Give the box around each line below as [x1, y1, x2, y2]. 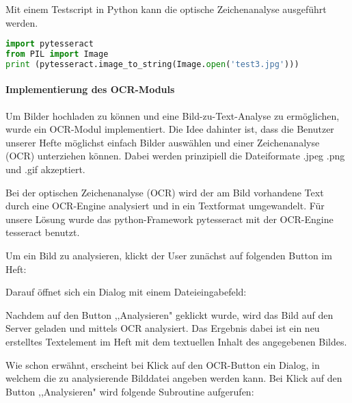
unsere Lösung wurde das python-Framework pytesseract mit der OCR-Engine [5, 211, 334, 226]
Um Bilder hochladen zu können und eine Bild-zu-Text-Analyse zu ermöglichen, [5, 108, 340, 122]
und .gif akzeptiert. [5, 161, 85, 176]
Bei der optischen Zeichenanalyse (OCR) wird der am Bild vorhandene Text [5, 185, 324, 199]
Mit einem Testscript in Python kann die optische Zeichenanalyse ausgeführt [5, 2, 327, 16]
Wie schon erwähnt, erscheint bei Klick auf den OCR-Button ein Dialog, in [5, 357, 320, 372]
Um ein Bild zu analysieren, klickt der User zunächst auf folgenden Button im [5, 248, 332, 262]
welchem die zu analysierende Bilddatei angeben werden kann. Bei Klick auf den [5, 371, 342, 385]
